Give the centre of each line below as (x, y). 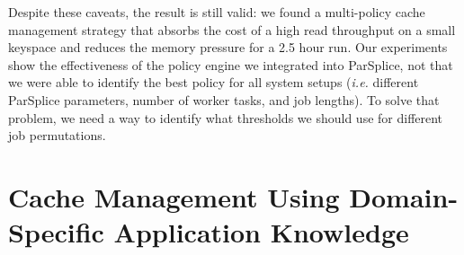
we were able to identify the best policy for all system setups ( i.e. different (214, 82)
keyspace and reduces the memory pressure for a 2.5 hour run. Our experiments (228, 47)
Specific (56, 232)
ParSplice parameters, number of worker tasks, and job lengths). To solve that (224, 99)
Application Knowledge (261, 232)
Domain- (404, 196)
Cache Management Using (174, 196)
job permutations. (57, 135)
